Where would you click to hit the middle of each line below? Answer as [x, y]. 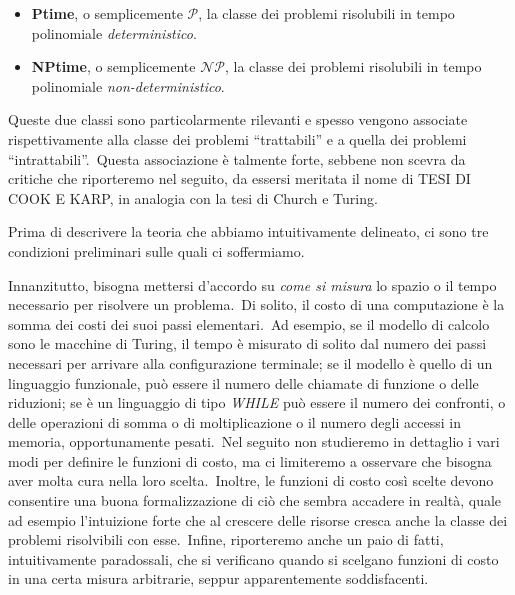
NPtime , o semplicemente [113, 66]
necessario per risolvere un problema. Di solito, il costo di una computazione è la [256, 304]
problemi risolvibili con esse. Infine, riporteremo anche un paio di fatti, [226, 539]
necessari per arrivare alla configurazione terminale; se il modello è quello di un [250, 362]
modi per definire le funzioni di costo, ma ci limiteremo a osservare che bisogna [250, 460]
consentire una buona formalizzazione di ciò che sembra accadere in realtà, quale [255, 500]
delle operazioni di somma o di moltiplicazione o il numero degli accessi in [234, 421]
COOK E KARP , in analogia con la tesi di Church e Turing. [193, 197]
